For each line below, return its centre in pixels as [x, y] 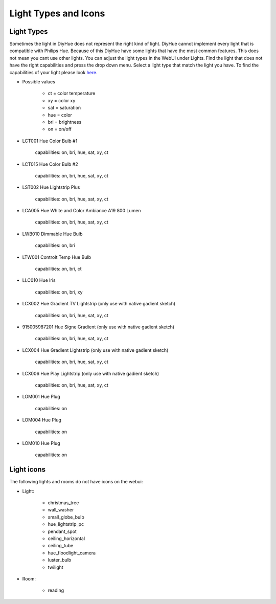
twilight [55, 567]
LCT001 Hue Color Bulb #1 [50, 141]
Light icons [28, 470]
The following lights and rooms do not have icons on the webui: [76, 482]
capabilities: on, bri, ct [58, 269]
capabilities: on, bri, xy [59, 292]
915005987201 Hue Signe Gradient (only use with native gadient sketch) [98, 327]
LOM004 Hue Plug [42, 420]
